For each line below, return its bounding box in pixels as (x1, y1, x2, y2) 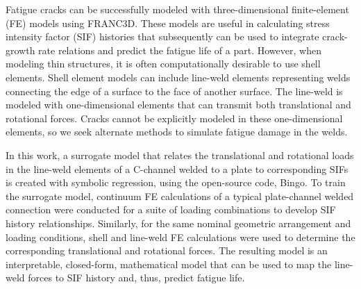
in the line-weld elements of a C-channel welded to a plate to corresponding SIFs (6, 161, 349, 176)
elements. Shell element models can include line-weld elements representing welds (6, 69, 351, 84)
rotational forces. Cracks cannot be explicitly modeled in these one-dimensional (6, 110, 343, 125)
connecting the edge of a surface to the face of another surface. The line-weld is (6, 83, 343, 98)
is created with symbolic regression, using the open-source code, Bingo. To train (6, 175, 346, 190)
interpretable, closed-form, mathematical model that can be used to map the (6, 256, 332, 271)
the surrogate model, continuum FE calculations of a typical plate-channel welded (6, 188, 354, 203)
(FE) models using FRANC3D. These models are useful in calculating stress (6, 15, 330, 30)
